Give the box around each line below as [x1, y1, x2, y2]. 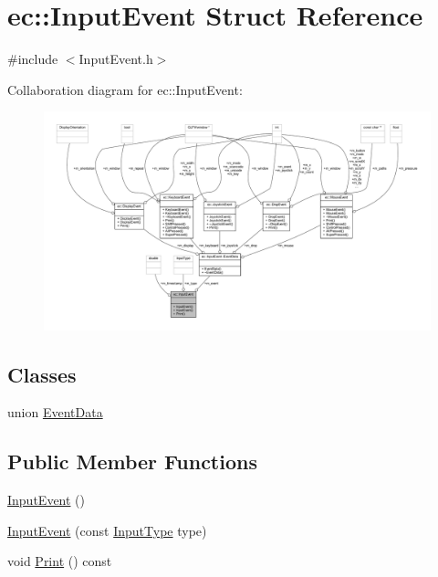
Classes [7, 360, 77, 388]
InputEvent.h [78, 49, 153, 68]
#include [7, 49, 58, 68]
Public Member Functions [7, 447, 257, 476]
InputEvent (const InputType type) [7, 520, 207, 540]
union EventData [7, 403, 103, 422]
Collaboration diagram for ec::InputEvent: [7, 79, 243, 99]
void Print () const [7, 551, 112, 571]
